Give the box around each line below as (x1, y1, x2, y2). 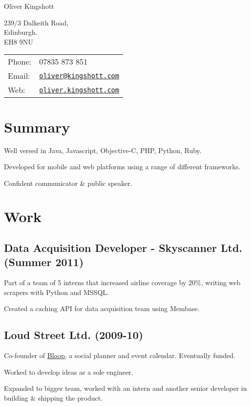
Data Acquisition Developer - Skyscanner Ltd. (4, 240, 243, 255)
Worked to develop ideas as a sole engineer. (4, 366, 133, 377)
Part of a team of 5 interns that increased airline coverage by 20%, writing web (4, 277, 241, 288)
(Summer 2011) (4, 254, 84, 270)
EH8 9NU (4, 36, 33, 46)
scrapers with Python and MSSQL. (4, 287, 109, 297)
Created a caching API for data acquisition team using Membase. (4, 303, 200, 314)
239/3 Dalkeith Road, (4, 17, 69, 27)
